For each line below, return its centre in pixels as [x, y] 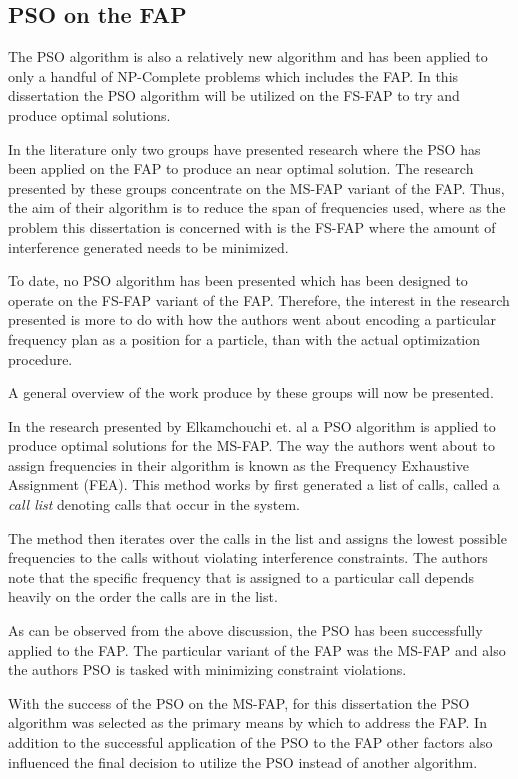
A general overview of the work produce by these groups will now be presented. [251, 392]
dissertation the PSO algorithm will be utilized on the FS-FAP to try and [234, 95]
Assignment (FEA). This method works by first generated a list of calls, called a [254, 484]
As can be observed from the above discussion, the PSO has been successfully [245, 630]
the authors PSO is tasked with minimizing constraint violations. [207, 669]
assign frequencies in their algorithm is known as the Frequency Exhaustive [239, 464]
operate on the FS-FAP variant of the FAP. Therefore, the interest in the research [259, 299]
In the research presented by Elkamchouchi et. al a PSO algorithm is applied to [252, 425]
